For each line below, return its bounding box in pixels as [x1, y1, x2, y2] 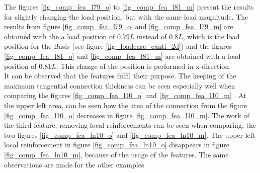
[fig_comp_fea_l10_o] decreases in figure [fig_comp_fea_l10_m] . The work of [4, 110, 249, 120]
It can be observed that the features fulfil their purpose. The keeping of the [4, 70, 236, 81]
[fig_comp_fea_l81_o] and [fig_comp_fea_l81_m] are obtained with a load [4, 50, 241, 61]
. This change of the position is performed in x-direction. [56, 60, 231, 71]
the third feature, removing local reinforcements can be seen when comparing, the [4, 120, 256, 130]
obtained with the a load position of [4, 31, 115, 41]
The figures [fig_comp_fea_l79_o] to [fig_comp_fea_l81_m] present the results [4, 2, 254, 12]
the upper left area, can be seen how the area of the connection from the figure [4, 100, 247, 110]
